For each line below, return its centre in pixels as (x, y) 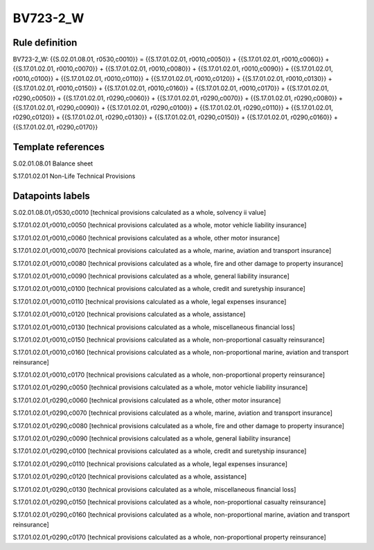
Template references (59, 147)
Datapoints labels (51, 196)
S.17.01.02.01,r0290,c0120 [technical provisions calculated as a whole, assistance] (130, 477)
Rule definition (45, 43)
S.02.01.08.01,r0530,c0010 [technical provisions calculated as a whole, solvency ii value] (140, 212)
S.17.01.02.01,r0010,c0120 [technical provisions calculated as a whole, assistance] (129, 314)
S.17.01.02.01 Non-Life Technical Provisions (74, 176)
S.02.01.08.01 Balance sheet (53, 163)
